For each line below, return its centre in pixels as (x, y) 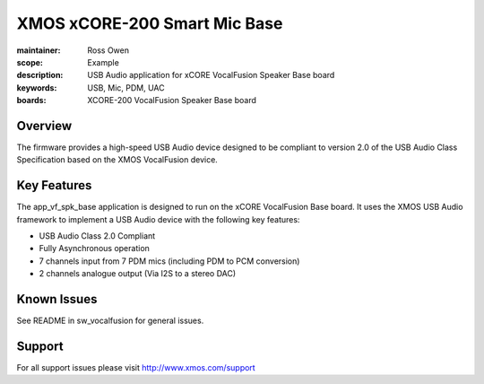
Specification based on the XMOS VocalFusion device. (117, 160)
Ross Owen (108, 50)
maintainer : (39, 50)
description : (40, 75)
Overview (44, 126)
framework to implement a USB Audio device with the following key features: (158, 219)
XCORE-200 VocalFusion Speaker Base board (172, 100)
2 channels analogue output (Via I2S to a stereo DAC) (138, 274)
